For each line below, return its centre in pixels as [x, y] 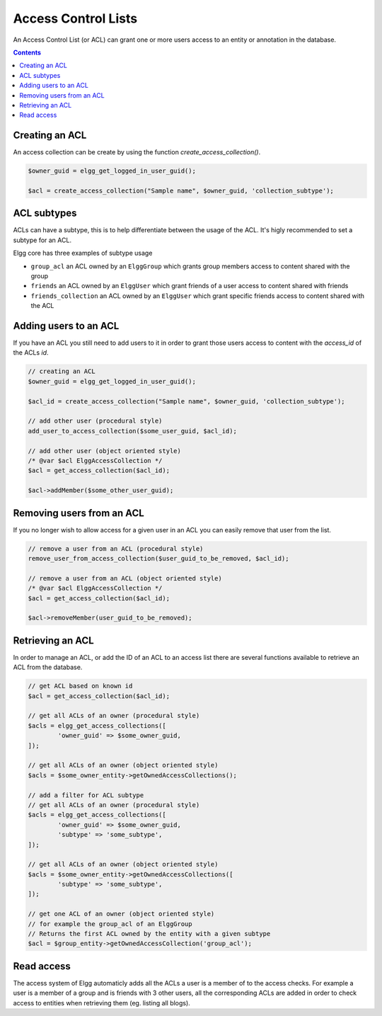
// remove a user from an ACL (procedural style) [116, 548]
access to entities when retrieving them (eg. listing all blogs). [102, 1003]
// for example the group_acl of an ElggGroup [110, 924]
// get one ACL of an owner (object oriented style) [121, 914]
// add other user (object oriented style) [105, 451]
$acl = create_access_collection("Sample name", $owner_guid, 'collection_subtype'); [181, 190]
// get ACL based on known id [80, 686]
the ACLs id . [31, 353]
